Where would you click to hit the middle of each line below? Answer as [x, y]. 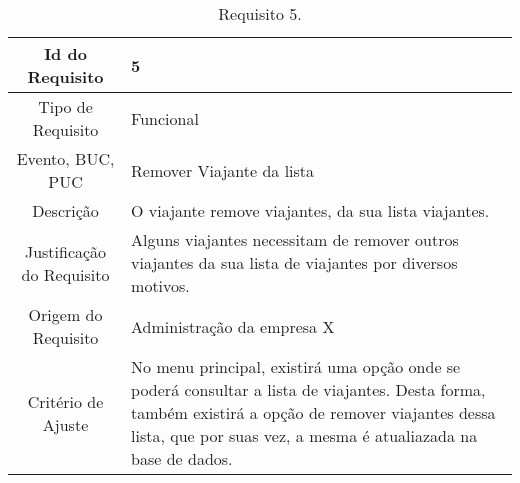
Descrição [65, 210]
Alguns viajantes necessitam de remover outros [295, 239]
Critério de [65, 401]
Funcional [165, 118]
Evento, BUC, [65, 158]
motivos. [160, 285]
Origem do [65, 314]
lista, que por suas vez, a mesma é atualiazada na [304, 435]
